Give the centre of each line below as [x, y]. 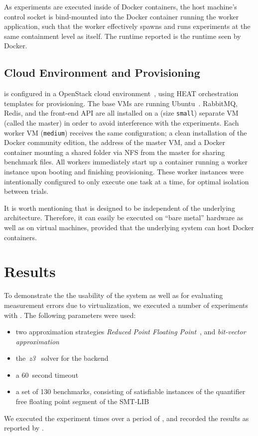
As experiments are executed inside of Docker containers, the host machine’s [121, 6]
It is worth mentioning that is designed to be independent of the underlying [120, 208]
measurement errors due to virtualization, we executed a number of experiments [126, 305]
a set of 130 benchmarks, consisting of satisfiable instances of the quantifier [130, 391]
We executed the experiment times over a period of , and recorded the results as [127, 418]
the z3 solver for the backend [62, 358]
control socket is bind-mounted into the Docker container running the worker [122, 16]
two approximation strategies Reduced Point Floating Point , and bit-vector [131, 332]
